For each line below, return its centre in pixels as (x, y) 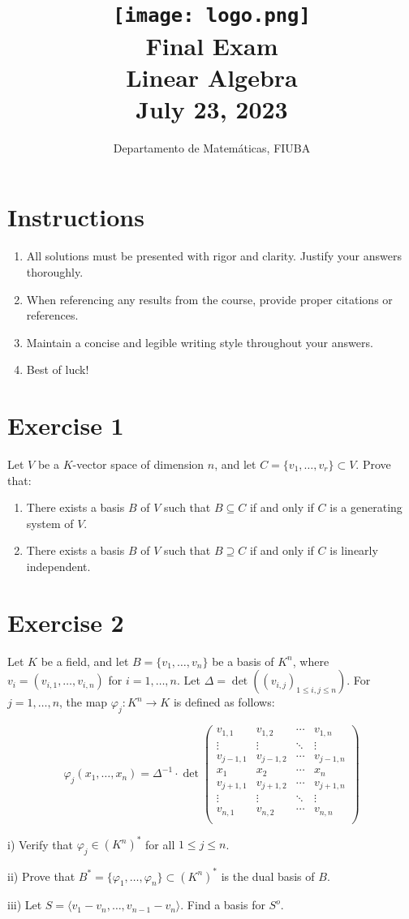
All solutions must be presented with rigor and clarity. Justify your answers (214, 256)
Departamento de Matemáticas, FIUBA (212, 147)
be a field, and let (85, 661)
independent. (58, 566)
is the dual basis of (268, 876)
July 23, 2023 (212, 108)
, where (311, 661)
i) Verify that (40, 844)
